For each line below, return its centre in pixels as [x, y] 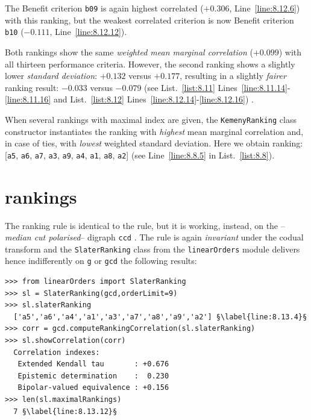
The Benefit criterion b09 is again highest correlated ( [104, 8]
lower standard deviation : [51, 76]
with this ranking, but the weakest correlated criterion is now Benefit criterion [149, 20]
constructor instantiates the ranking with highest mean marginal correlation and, [154, 131]
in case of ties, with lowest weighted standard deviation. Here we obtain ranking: [154, 143]
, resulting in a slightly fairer [233, 76]
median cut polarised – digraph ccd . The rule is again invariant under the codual [154, 237]
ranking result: [32, 87]
